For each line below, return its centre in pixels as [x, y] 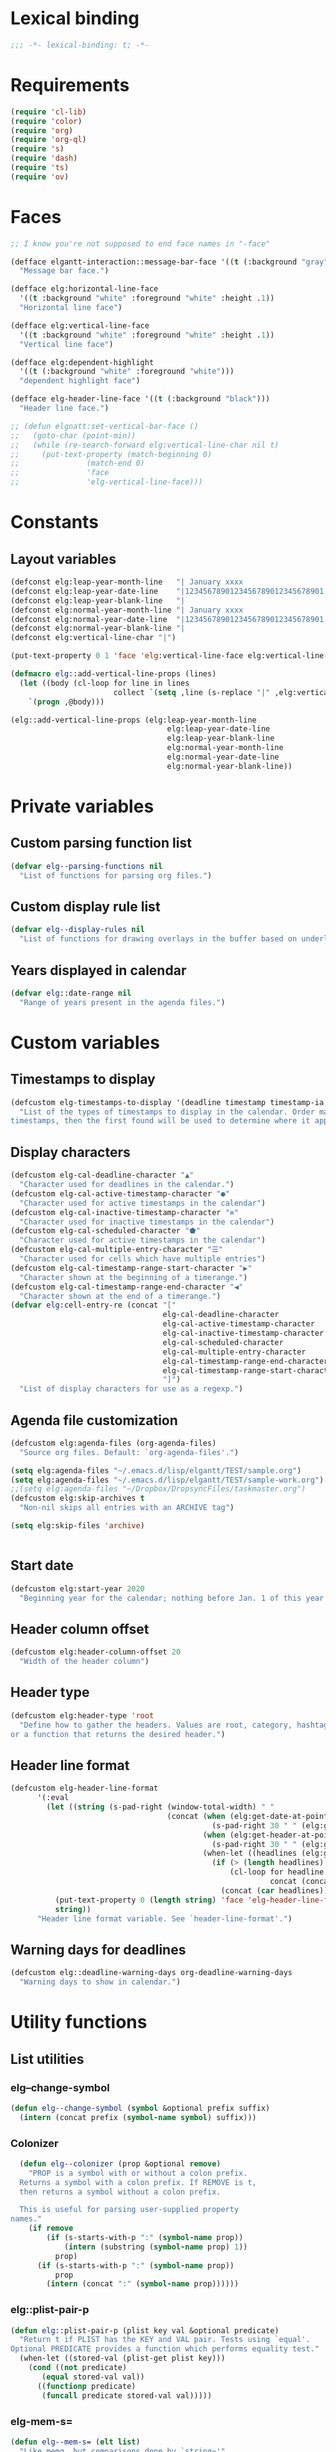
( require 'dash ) [44, 158]
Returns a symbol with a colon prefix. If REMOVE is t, [138, 2182]
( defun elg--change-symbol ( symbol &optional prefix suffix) [140, 2108]
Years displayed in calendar [98, 970]
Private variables [82, 806]
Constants [54, 522]
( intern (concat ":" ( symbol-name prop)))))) [143, 2284]
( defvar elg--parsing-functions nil [86, 866]
